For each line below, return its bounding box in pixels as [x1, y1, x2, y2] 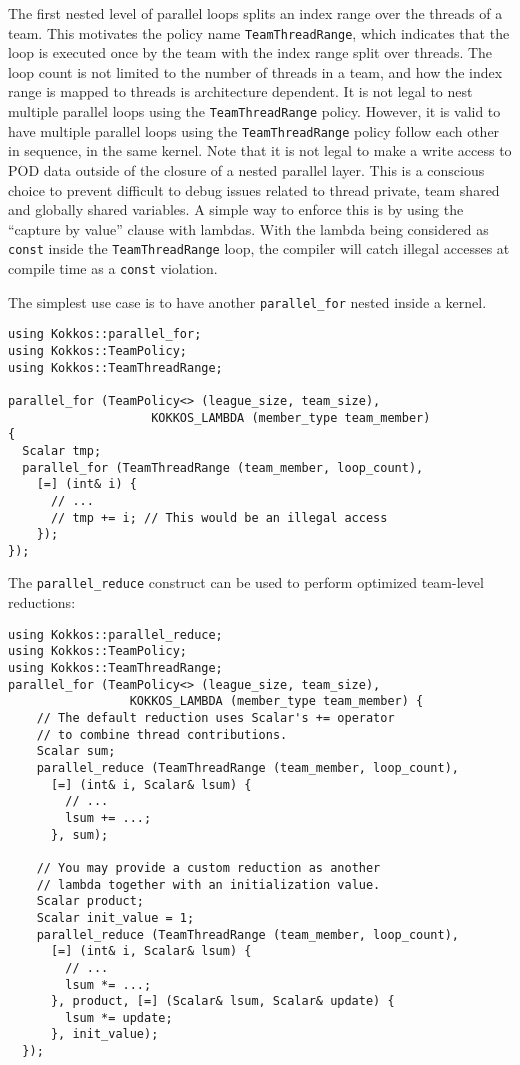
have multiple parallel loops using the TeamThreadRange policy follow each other [8, 120, 500, 141]
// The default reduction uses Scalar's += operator [36, 711, 395, 725]
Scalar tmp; [22, 443, 102, 458]
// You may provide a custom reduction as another [36, 860, 381, 875]
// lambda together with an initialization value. [36, 877, 381, 892]
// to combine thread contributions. [36, 727, 288, 742]
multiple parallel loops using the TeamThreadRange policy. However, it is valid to [8, 101, 501, 122]
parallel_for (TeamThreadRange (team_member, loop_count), [22, 460, 424, 475]
